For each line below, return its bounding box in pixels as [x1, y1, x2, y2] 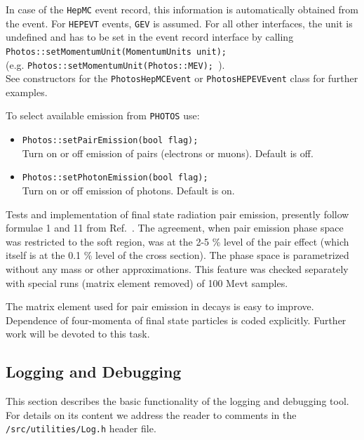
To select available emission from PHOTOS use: [6, 108, 200, 123]
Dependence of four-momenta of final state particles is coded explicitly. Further [6, 312, 346, 327]
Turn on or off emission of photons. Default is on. [22, 183, 235, 198]
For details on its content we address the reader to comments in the [6, 407, 297, 422]
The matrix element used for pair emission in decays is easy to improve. [6, 299, 314, 314]
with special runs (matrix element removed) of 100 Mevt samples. [6, 275, 288, 290]
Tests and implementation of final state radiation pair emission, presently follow [6, 206, 349, 221]
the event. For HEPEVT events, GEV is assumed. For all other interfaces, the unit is [6, 15, 353, 30]
